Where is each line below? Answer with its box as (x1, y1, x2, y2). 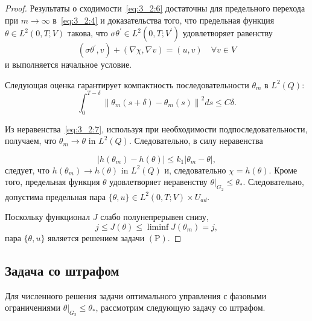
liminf (147, 222, 169, 232)
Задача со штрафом (5, 261, 119, 279)
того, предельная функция (5, 175, 100, 188)
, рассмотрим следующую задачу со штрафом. (95, 301, 266, 314)
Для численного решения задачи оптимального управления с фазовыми (5, 289, 267, 302)
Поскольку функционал (5, 210, 91, 223)
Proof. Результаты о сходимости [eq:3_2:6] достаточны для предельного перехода (5, 2, 305, 14)
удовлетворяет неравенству (109, 175, 208, 188)
